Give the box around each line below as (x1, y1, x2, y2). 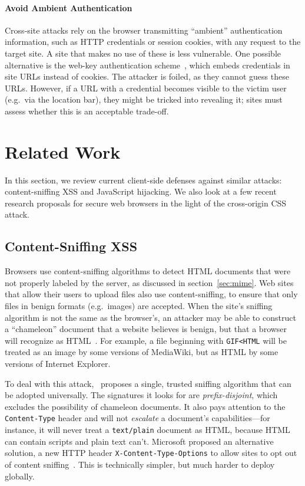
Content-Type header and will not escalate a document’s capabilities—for (5, 412, 270, 424)
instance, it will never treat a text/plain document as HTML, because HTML (5, 423, 290, 436)
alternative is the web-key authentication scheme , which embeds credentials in (5, 58, 290, 71)
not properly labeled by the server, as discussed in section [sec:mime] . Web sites (5, 276, 294, 288)
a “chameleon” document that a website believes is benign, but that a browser (5, 323, 287, 335)
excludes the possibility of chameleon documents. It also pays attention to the (5, 400, 286, 412)
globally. (5, 469, 35, 482)
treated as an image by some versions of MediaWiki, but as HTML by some (5, 346, 279, 358)
